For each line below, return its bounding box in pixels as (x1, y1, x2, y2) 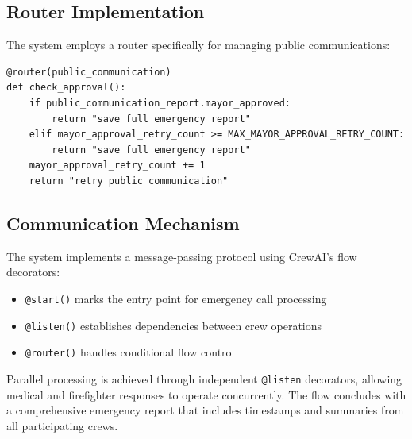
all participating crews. (6, 417, 118, 433)
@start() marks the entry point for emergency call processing (25, 290, 327, 306)
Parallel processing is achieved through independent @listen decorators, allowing (6, 370, 402, 387)
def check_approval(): (6, 82, 126, 94)
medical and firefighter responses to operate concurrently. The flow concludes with (6, 386, 406, 402)
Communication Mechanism (6, 210, 240, 235)
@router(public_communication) (6, 66, 171, 78)
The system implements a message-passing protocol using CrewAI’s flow (6, 248, 357, 264)
